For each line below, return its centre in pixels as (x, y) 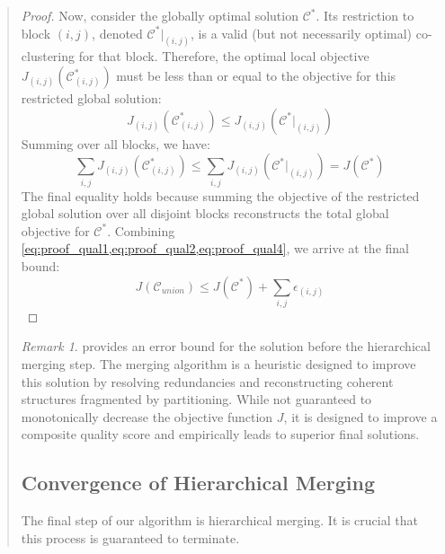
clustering (48, 56)
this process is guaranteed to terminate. (130, 537)
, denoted (117, 33)
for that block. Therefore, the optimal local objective (224, 56)
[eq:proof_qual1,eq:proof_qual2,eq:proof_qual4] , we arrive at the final (215, 248)
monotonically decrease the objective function (147, 416)
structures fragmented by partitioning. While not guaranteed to (196, 399)
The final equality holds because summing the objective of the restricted (220, 195)
